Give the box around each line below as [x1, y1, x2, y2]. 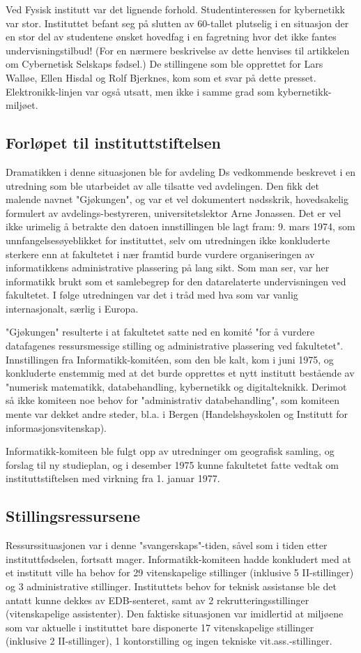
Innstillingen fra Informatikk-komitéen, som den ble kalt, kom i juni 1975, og [6, 352, 334, 366]
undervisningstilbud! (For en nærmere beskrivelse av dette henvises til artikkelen [6, 43, 350, 57]
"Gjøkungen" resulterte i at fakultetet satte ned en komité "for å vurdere [6, 324, 315, 339]
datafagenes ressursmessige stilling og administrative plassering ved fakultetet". [6, 338, 344, 353]
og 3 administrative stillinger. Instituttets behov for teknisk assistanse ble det [6, 579, 337, 593]
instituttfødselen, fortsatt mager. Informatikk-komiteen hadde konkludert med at [6, 551, 351, 566]
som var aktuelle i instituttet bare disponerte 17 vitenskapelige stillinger [6, 620, 314, 634]
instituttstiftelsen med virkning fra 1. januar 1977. [6, 471, 220, 486]
